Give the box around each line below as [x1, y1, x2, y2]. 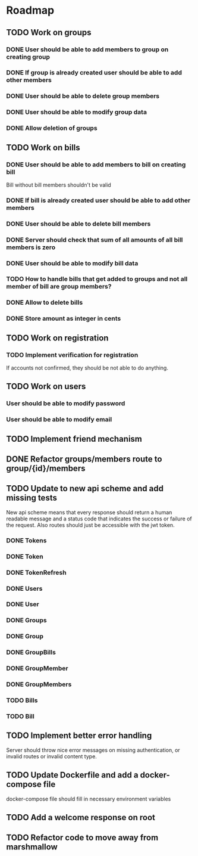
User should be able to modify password [6, 399, 125, 408]
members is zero [6, 243, 55, 251]
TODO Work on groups [6, 27, 92, 38]
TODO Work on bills [6, 142, 80, 153]
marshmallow [6, 842, 58, 852]
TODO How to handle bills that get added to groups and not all [6, 275, 188, 283]
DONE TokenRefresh [6, 568, 67, 576]
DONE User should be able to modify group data [6, 108, 147, 116]
